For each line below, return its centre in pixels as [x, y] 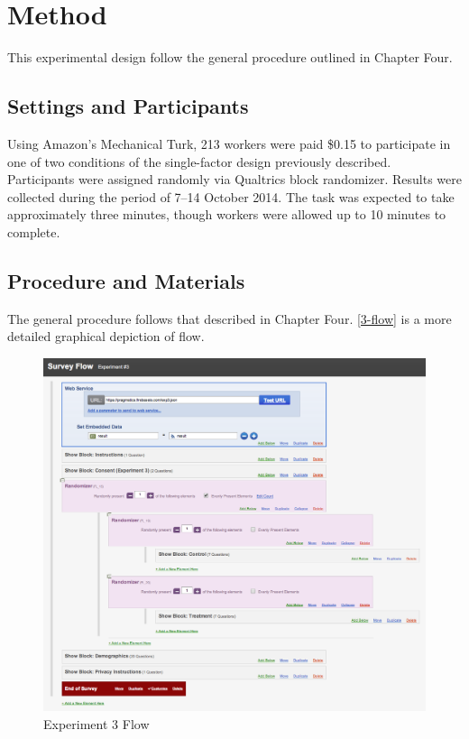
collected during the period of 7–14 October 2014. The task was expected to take [231, 196]
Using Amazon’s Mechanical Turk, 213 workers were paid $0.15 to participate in [229, 143]
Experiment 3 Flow [97, 723]
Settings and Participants [128, 106]
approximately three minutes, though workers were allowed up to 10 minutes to [227, 214]
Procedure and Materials [126, 280]
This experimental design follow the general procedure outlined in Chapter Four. [230, 57]
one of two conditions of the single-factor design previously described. [199, 161]
